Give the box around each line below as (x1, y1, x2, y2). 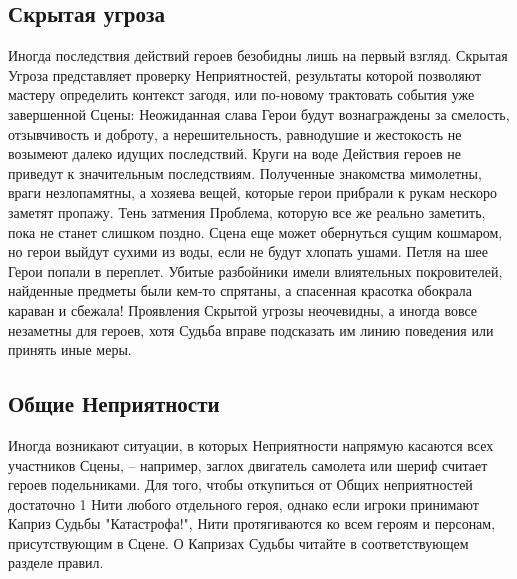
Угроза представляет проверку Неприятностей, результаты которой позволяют (8, 64, 482, 85)
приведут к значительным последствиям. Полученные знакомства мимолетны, (8, 162, 482, 183)
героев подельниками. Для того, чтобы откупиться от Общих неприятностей (8, 474, 473, 495)
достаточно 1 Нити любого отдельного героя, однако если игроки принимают (8, 493, 479, 514)
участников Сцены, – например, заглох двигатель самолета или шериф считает (8, 454, 488, 475)
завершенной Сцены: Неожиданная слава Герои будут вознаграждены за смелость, (8, 103, 510, 124)
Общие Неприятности (8, 388, 220, 419)
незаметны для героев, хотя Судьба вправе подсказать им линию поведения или (8, 319, 494, 340)
